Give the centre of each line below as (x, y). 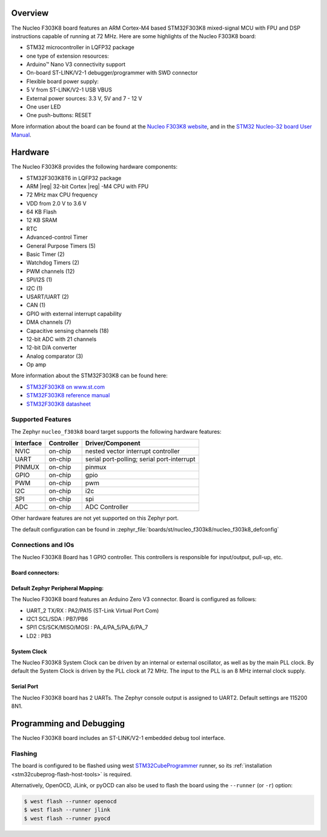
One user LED (44, 107)
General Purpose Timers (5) (61, 246)
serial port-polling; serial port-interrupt (140, 459)
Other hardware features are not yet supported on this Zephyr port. (95, 518)
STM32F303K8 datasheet (58, 404)
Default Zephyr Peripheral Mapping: (58, 588)
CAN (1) (36, 305)
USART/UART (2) (48, 297)
